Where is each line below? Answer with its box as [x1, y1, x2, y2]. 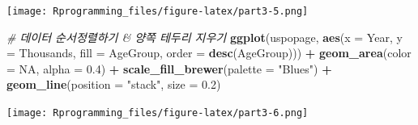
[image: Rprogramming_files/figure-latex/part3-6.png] [6, 107, 309, 119]
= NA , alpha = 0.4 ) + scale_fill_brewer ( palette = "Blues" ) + [6, 60, 332, 77]
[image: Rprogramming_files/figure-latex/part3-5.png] [6, 6, 309, 17]
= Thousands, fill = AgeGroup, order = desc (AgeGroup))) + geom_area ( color [6, 44, 412, 61]
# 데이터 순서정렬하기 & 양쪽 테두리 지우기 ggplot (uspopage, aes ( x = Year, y [6, 28, 403, 45]
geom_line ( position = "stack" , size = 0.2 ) [6, 76, 221, 93]
